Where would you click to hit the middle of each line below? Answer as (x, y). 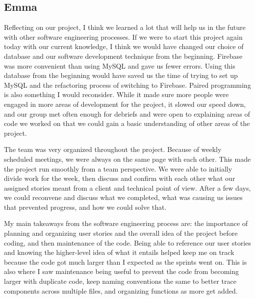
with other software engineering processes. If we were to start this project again (123, 37)
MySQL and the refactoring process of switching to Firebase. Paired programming (127, 85)
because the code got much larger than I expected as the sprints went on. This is (126, 262)
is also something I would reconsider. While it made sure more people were (116, 94)
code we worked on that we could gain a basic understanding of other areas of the (127, 123)
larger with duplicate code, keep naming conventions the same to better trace (120, 281)
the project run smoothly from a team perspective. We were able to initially (118, 168)
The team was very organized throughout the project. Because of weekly (113, 149)
